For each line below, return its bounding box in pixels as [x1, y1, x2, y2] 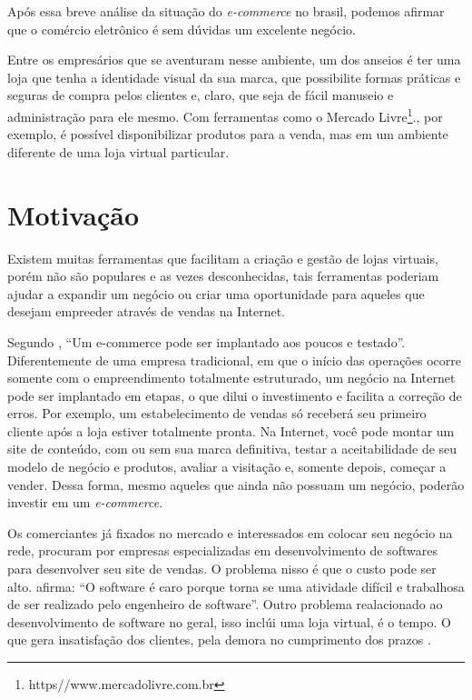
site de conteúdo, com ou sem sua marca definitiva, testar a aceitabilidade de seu [7, 439, 457, 458]
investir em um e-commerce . [7, 493, 163, 512]
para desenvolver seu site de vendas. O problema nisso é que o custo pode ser [7, 559, 437, 578]
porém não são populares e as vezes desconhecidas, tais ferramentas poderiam [7, 266, 439, 285]
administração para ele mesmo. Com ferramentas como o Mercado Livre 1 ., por [7, 104, 443, 125]
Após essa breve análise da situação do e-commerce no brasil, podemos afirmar [7, 2, 445, 20]
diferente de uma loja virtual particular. [7, 142, 230, 161]
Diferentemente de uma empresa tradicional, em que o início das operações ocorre [7, 350, 461, 369]
